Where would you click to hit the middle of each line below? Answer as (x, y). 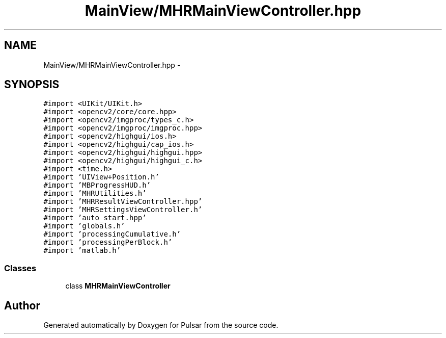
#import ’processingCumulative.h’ (112, 234)
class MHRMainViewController (118, 286)
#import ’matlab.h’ (82, 251)
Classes (20, 268)
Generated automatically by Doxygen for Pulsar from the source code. (161, 325)
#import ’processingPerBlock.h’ (108, 242)
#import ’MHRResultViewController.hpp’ (123, 202)
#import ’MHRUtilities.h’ (95, 193)
